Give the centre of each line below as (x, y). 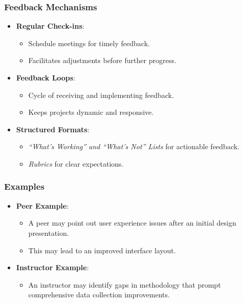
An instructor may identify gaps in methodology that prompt (125, 284)
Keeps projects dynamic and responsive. (91, 112)
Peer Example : (42, 205)
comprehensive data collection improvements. (99, 295)
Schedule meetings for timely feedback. (89, 43)
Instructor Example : (52, 267)
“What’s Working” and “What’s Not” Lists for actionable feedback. (134, 146)
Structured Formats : (53, 129)
